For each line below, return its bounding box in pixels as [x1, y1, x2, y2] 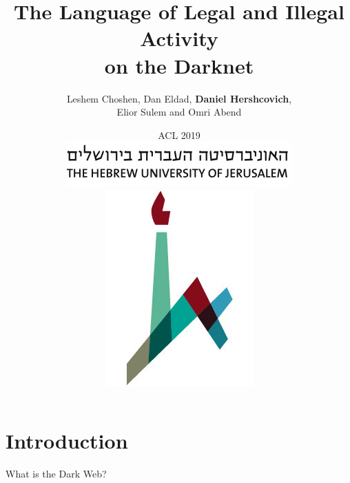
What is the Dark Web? [6, 466, 107, 481]
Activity [140, 24, 218, 52]
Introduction [6, 427, 128, 455]
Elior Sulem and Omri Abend [116, 105, 242, 119]
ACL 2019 [158, 127, 200, 142]
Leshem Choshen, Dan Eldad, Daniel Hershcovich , [66, 91, 292, 105]
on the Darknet [104, 51, 254, 79]
